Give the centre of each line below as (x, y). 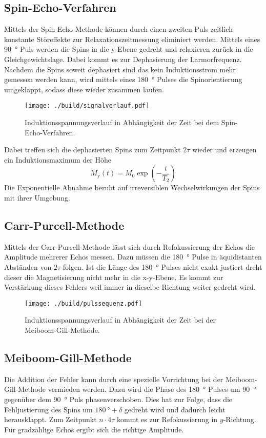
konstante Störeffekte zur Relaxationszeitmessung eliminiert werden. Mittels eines (132, 39)
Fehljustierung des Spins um (48, 409)
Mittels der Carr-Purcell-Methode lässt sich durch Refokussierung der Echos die (130, 246)
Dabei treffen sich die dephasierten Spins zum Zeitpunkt (93, 150)
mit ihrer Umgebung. (37, 197)
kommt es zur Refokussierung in (167, 419)
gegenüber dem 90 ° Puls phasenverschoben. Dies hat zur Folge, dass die (118, 399)
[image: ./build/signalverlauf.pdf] (87, 106)
